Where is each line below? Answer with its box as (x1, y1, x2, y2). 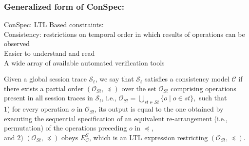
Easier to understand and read (4, 48, 95, 58)
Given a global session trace (4, 74, 87, 84)
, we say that (95, 74, 134, 84)
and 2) (4, 132, 23, 142)
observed (4, 38, 30, 49)
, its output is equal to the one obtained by (95, 104, 224, 114)
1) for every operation (4, 104, 69, 114)
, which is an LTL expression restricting (89, 132, 208, 142)
